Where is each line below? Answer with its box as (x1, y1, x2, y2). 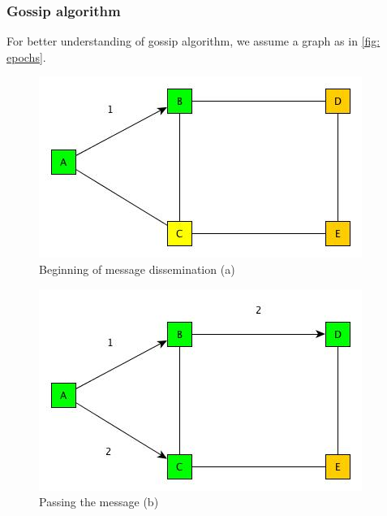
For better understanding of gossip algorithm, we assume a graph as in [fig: (6, 33, 381, 50)
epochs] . (6, 48, 46, 65)
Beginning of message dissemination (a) (39, 261, 235, 277)
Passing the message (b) (39, 493, 159, 510)
